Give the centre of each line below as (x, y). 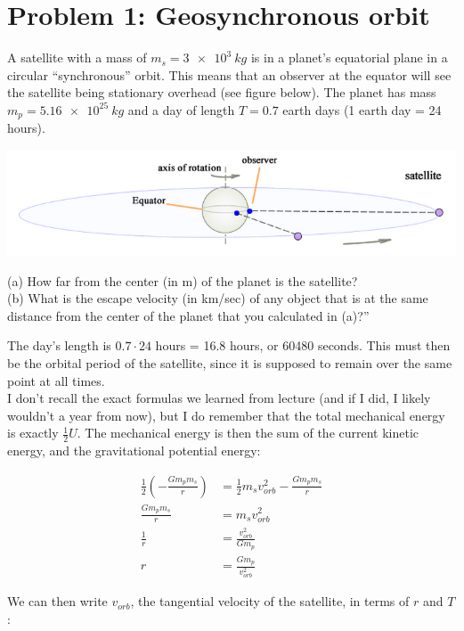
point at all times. (56, 380)
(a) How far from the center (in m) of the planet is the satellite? (183, 280)
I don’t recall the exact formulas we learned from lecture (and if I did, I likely (219, 398)
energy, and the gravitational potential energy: (134, 451)
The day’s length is (59, 345)
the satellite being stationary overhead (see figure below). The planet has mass (222, 92)
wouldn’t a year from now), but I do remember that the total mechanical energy (226, 415)
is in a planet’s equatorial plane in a (349, 57)
